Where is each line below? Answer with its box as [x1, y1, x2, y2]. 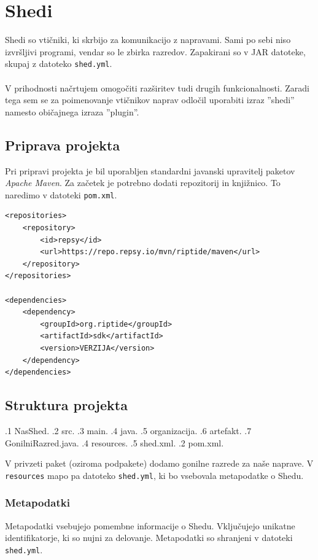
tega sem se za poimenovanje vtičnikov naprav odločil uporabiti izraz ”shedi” [5, 93, 295, 106]
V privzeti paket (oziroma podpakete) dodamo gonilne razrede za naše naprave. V [5, 457, 314, 470]
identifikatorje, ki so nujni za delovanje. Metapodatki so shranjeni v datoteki [5, 531, 293, 544]
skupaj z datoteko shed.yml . [5, 57, 112, 70]
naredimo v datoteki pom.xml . [5, 188, 117, 201]
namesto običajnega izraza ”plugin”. [5, 105, 139, 118]
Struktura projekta [5, 395, 128, 414]
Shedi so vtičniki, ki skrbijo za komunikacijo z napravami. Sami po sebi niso [5, 33, 291, 46]
